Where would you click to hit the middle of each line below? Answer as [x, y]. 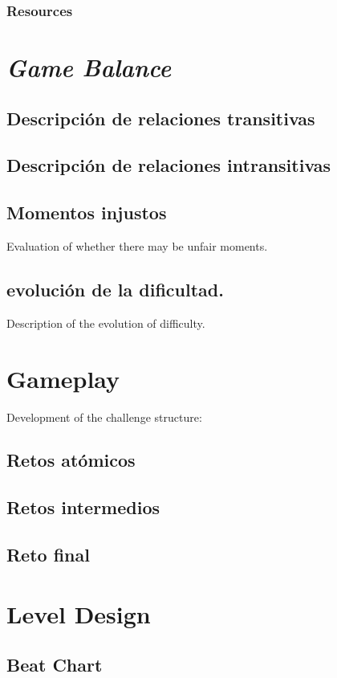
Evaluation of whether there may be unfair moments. [137, 245]
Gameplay [63, 378]
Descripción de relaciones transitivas [161, 118]
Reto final [48, 555]
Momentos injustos [87, 212]
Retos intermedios [83, 507]
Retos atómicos [71, 460]
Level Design [79, 613]
